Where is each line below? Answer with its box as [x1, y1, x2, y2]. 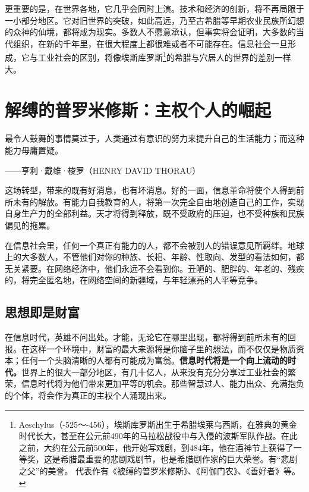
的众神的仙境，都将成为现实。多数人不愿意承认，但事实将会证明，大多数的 [5, 26, 296, 38]
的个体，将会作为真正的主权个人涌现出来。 [5, 389, 171, 402]
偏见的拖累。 [5, 218, 55, 231]
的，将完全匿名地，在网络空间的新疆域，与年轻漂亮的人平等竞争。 [5, 274, 263, 286]
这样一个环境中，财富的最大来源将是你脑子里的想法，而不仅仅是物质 [29, 342, 296, 355]
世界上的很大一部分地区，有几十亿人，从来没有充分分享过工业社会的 [21, 365, 288, 378]
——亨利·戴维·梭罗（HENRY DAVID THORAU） [5, 164, 201, 176]
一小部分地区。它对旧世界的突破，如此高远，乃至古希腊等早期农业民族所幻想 [5, 14, 304, 26]
